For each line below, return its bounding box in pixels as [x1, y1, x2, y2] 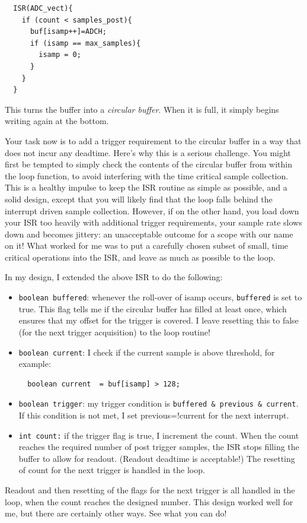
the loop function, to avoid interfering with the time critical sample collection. [5, 169, 289, 182]
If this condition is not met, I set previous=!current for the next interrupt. [18, 409, 289, 421]
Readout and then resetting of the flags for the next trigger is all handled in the [5, 484, 295, 496]
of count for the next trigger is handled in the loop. [18, 464, 205, 476]
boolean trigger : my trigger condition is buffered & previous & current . [18, 397, 299, 410]
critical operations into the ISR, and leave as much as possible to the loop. [5, 251, 276, 263]
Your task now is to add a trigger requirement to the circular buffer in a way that [5, 134, 302, 147]
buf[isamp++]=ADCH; [30, 27, 107, 36]
